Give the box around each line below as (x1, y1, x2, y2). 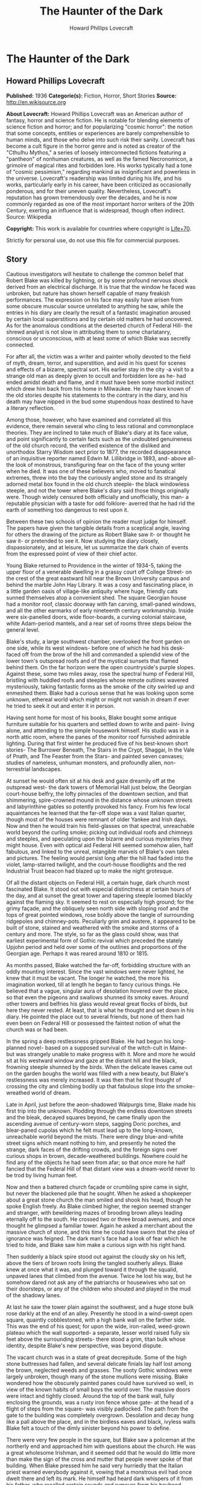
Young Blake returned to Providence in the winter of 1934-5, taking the (6, 561, 182, 569)
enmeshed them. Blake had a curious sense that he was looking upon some (6, 689, 194, 696)
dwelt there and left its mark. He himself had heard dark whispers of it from (6, 1475, 193, 1482)
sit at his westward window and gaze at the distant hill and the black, (6, 1057, 177, 1064)
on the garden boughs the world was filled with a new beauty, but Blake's (6, 1070, 189, 1077)
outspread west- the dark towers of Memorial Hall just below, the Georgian (6, 783, 192, 791)
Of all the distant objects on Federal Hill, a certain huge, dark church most (6, 879, 190, 886)
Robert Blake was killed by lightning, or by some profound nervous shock (6, 277, 188, 284)
